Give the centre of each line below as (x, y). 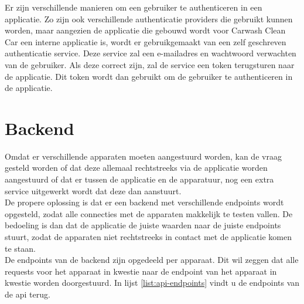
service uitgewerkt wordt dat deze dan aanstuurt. (93, 190)
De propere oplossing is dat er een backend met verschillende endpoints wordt (144, 202)
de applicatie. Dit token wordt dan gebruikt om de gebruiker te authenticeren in (149, 76)
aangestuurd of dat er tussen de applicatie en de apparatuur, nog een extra (139, 179)
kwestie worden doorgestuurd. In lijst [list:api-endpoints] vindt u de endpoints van (152, 283)
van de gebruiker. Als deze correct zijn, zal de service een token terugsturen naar (150, 64)
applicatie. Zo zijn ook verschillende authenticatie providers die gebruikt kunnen (149, 18)
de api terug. (28, 294)
